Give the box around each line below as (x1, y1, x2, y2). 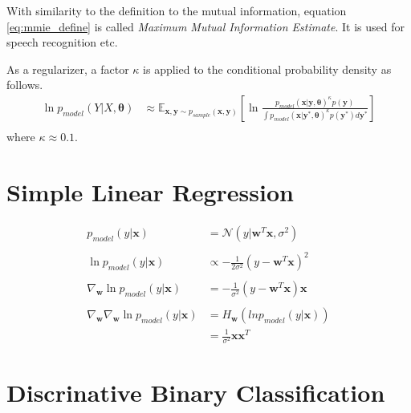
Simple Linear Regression (6, 175, 294, 208)
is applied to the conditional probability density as (143, 60, 392, 77)
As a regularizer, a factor (6, 60, 129, 77)
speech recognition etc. (6, 34, 118, 51)
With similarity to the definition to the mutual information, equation (6, 2, 347, 18)
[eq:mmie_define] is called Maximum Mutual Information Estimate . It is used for (6, 18, 405, 34)
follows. (6, 76, 43, 93)
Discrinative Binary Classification (6, 376, 385, 409)
